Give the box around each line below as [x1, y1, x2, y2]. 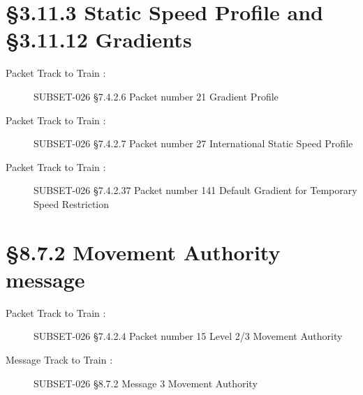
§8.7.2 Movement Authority [6, 237, 281, 266]
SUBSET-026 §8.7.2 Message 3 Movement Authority [34, 375, 258, 390]
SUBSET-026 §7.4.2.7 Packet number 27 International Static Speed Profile [34, 136, 353, 151]
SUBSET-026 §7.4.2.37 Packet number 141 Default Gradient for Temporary [34, 183, 357, 197]
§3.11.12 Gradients [6, 25, 192, 54]
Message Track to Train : [6, 352, 113, 366]
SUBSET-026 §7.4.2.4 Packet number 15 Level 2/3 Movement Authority [34, 329, 343, 343]
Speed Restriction [34, 196, 110, 211]
